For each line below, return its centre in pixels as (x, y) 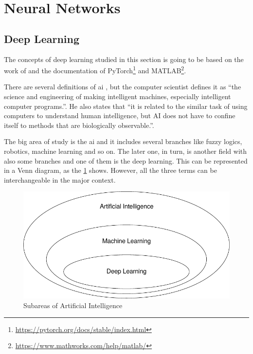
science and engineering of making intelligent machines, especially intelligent (117, 96)
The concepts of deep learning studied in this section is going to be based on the (124, 59)
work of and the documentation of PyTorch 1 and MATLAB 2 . (95, 70)
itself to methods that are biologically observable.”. (79, 125)
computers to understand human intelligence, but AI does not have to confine (120, 115)
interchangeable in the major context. (60, 179)
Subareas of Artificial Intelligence (73, 305)
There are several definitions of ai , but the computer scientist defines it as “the (123, 87)
